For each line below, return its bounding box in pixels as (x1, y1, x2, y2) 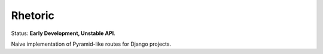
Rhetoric (11, 9, 55, 22)
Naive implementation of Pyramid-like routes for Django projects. (11, 40, 172, 47)
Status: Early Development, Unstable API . (11, 30, 116, 37)
